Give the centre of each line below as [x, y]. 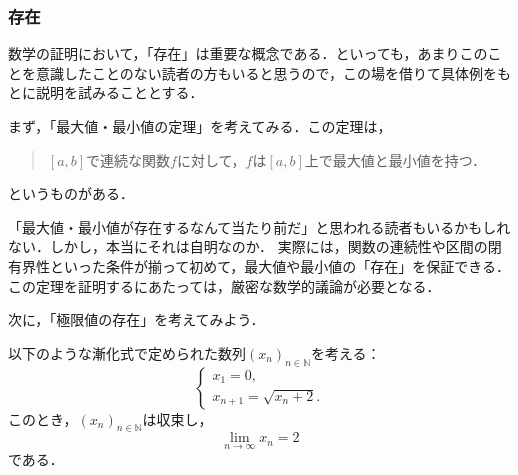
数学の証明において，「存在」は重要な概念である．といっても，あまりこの [248, 53]
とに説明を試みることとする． [106, 92]
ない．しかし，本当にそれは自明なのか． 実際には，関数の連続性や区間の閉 [255, 246]
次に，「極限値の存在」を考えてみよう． [136, 319]
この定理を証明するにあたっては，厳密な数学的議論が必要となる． [224, 285]
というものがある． [71, 193]
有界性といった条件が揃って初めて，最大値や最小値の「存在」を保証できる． [259, 265]
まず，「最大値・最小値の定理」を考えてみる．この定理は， [200, 126]
